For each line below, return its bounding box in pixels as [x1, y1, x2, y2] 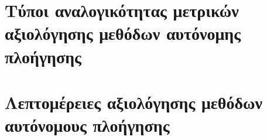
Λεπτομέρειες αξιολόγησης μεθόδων [5, 90, 262, 114]
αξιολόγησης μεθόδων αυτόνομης [5, 21, 241, 45]
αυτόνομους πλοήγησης [5, 113, 170, 137]
